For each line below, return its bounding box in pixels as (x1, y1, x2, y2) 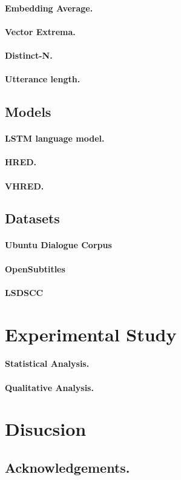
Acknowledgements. (5, 458, 130, 476)
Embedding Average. (5, 1, 93, 14)
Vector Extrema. (5, 25, 76, 38)
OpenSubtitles (5, 262, 65, 275)
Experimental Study (5, 321, 177, 346)
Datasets (5, 209, 60, 228)
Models (5, 102, 51, 121)
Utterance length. (5, 73, 81, 85)
